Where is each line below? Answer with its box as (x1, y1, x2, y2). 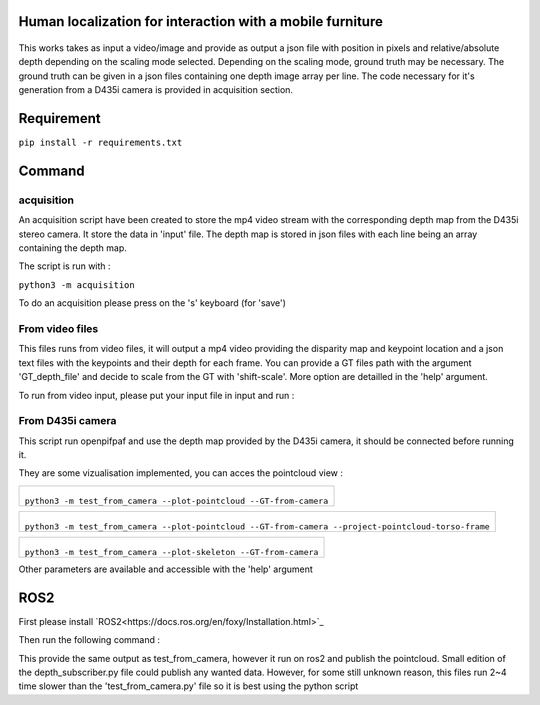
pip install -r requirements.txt (18, 137, 183, 149)
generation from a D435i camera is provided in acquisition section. (18, 84, 294, 96)
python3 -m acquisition (18, 279, 135, 290)
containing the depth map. (18, 242, 127, 254)
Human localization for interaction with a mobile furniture (18, 13, 384, 30)
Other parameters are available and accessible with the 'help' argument (18, 563, 314, 575)
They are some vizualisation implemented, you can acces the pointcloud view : (18, 467, 344, 479)
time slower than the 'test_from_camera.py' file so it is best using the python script (18, 680, 359, 692)
